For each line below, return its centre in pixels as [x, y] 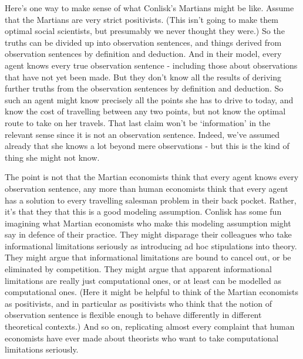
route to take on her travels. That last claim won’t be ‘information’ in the [138, 122]
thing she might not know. [52, 157]
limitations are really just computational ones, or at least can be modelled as [143, 280]
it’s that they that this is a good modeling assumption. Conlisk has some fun [143, 211]
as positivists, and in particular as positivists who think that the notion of [138, 303]
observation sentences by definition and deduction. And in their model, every [143, 54]
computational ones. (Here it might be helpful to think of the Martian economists [152, 292]
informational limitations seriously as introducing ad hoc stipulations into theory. [151, 245]
